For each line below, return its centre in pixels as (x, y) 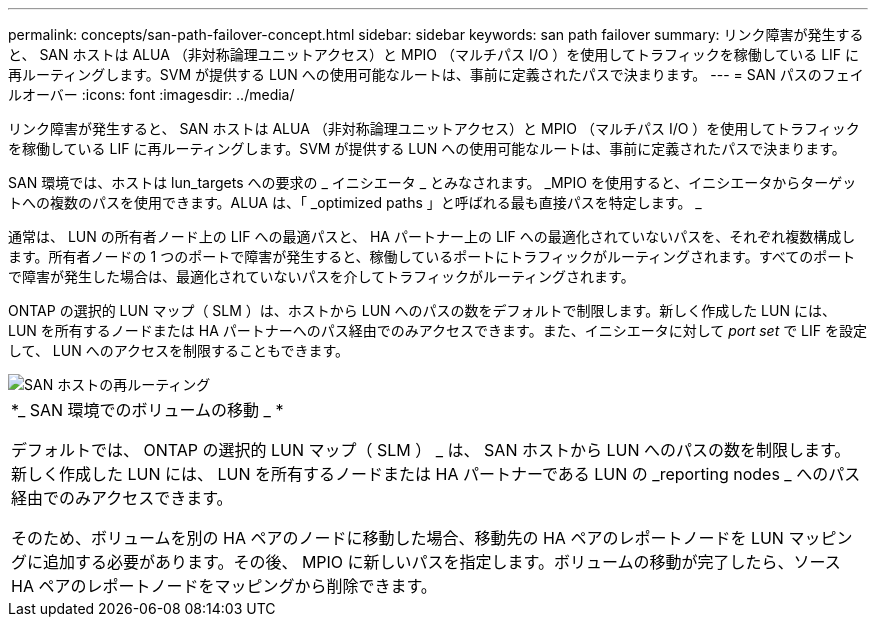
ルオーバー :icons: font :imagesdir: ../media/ (151, 94)
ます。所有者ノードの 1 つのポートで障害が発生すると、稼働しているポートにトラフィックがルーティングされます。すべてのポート (432, 256)
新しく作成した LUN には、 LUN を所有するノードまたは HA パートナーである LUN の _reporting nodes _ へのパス (436, 474)
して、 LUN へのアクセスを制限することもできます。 (178, 350)
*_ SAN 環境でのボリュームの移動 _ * (147, 410)
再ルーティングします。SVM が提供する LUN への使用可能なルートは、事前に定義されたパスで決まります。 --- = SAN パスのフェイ (436, 74)
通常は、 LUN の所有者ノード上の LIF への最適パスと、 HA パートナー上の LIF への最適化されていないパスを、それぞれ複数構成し (432, 236)
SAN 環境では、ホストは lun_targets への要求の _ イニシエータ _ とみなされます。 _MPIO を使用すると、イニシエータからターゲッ (432, 182)
